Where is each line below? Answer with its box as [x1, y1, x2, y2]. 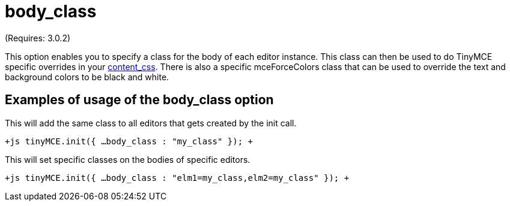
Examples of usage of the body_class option [5, 92, 274, 108]
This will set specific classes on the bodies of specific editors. [5, 154, 250, 165]
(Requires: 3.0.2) [5, 32, 71, 43]
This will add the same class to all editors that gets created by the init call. [5, 117, 297, 128]
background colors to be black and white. [5, 71, 169, 82]
